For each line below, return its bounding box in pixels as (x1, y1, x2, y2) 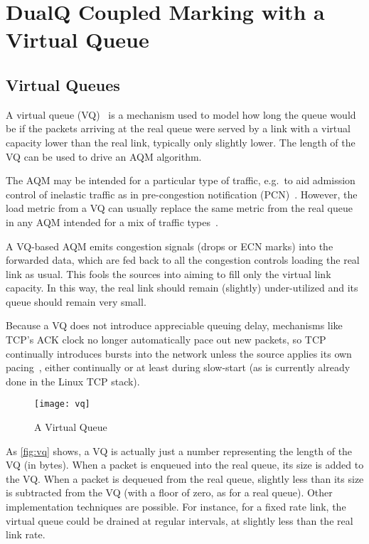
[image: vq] (34, 399, 90, 410)
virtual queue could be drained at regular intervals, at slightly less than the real (6, 513, 353, 528)
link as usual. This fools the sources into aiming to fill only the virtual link (6, 266, 331, 281)
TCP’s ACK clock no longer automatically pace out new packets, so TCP (6, 332, 326, 347)
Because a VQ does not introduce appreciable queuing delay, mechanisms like (6, 318, 343, 333)
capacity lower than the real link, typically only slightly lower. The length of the (6, 134, 355, 149)
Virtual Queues (6, 73, 120, 95)
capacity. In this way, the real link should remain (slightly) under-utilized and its (6, 280, 358, 295)
